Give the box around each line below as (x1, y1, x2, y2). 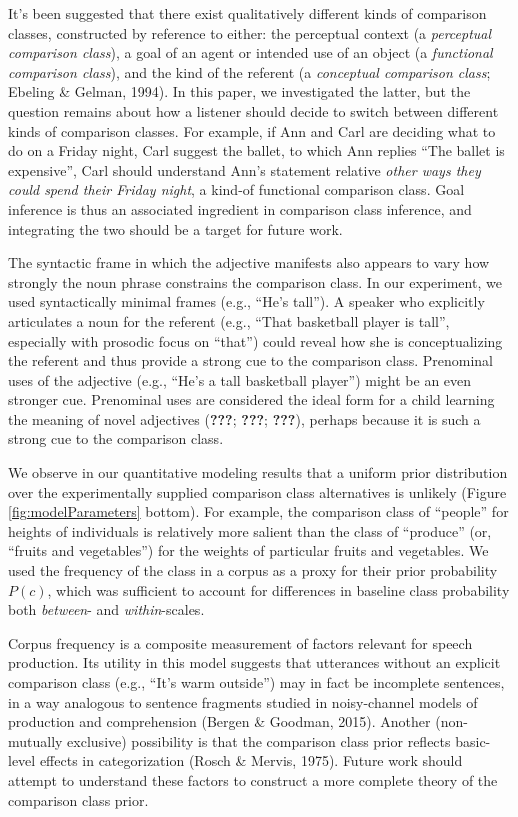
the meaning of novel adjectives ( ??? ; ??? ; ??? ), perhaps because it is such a (8, 408, 481, 429)
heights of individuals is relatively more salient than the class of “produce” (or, (8, 520, 492, 541)
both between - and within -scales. (8, 599, 205, 620)
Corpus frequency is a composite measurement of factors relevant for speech (8, 632, 473, 653)
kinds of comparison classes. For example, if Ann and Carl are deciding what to (8, 120, 496, 141)
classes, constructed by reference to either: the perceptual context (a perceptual (8, 22, 492, 43)
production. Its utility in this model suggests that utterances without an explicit (8, 652, 501, 673)
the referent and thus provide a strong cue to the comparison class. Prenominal (8, 350, 493, 371)
